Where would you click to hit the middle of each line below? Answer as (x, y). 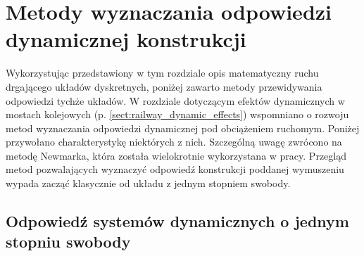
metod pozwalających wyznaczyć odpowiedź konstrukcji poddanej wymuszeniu (175, 169)
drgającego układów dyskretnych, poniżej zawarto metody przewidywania (164, 86)
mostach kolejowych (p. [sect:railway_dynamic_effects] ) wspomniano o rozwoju (177, 114)
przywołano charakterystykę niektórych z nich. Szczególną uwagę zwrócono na (174, 142)
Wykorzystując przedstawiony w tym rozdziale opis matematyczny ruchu (162, 73)
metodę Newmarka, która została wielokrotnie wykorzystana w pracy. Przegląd (176, 155)
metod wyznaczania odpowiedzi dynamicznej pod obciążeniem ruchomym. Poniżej (183, 128)
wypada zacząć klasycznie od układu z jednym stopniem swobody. (148, 183)
